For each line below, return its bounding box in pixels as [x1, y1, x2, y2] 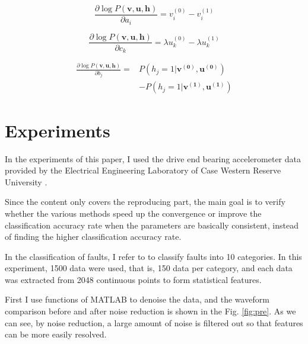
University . [5, 175, 47, 188]
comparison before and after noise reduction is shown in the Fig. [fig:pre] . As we [5, 305, 296, 317]
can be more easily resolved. [5, 328, 107, 340]
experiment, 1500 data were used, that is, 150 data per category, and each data [5, 262, 293, 274]
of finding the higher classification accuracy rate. [5, 230, 182, 243]
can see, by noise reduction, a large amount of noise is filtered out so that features [5, 316, 303, 329]
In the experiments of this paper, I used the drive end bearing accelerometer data [5, 152, 301, 165]
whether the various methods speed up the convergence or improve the [5, 207, 262, 219]
